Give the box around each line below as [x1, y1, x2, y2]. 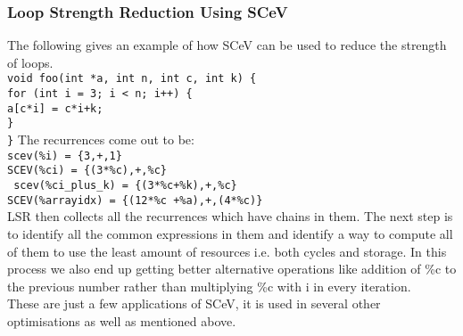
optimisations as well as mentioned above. [7, 311, 236, 330]
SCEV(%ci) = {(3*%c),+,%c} [7, 164, 167, 177]
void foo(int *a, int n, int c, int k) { [7, 72, 257, 86]
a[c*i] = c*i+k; [7, 102, 103, 115]
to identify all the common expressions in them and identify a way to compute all [7, 224, 453, 242]
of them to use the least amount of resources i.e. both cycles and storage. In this [7, 242, 447, 260]
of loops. [7, 53, 54, 71]
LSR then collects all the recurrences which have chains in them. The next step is [7, 207, 453, 225]
